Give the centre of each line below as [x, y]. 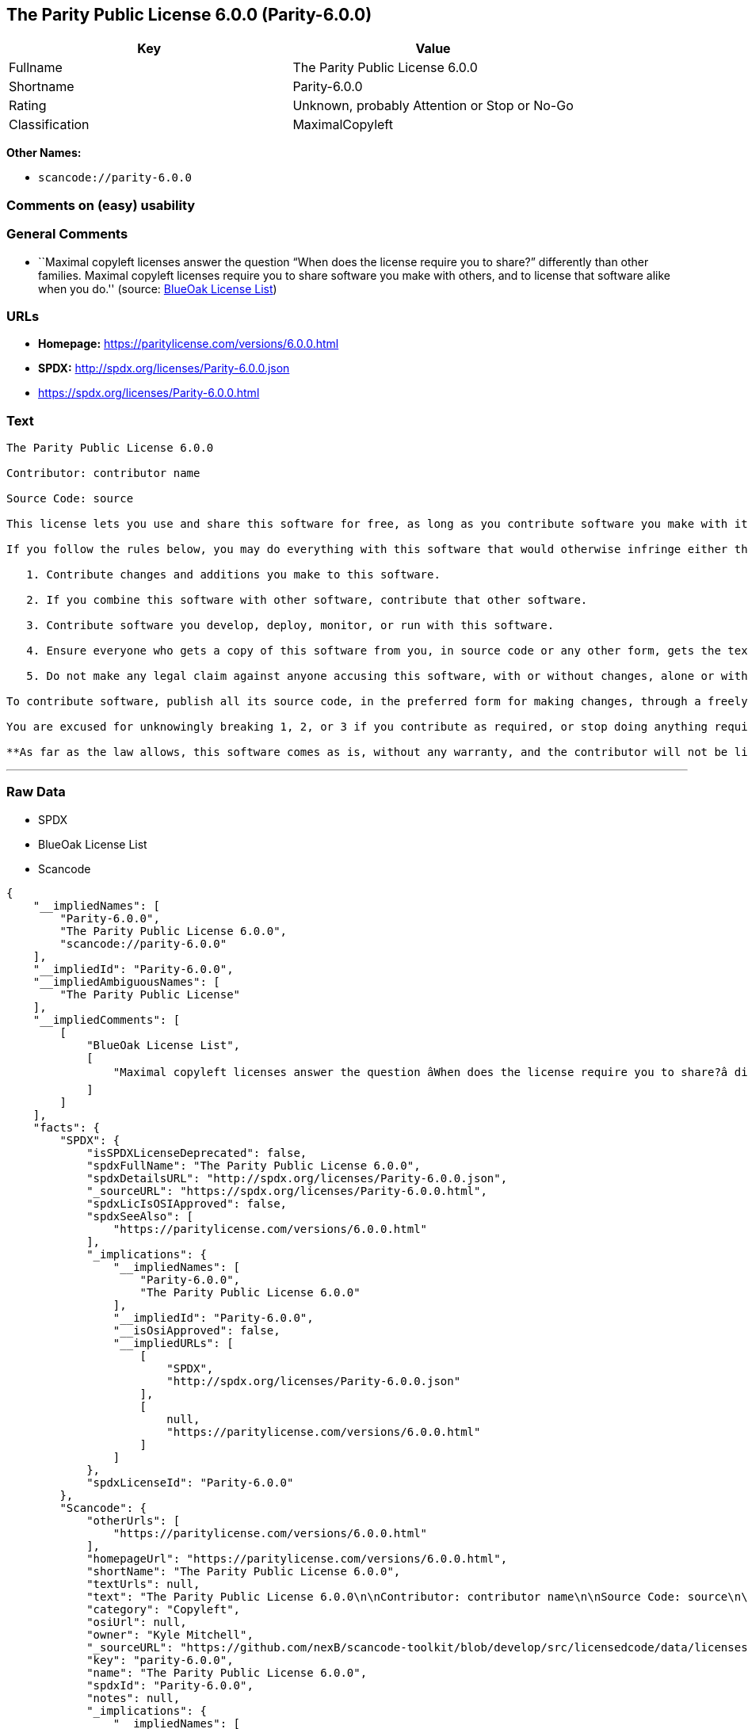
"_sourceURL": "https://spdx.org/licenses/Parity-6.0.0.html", [287, 1191]
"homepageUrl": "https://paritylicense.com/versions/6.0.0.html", [297, 1558]
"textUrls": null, [143, 1584]
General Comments [67, 234]
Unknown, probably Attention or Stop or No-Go [433, 106]
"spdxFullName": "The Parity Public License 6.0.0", [254, 1165]
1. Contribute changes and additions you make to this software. [233, 575]
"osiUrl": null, [137, 1622]
